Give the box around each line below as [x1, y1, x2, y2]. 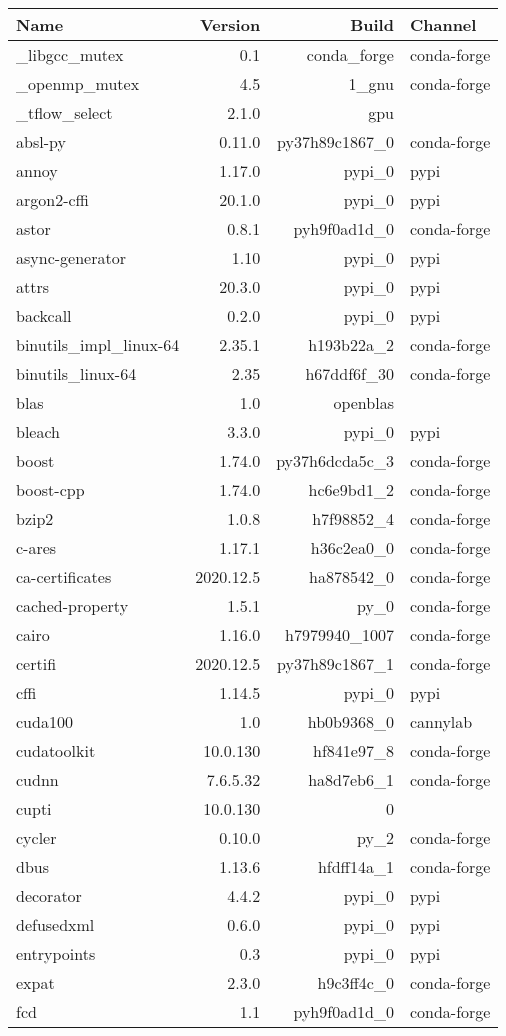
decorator [16, 884, 82, 907]
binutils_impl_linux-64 [16, 333, 180, 356]
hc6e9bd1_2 [308, 478, 394, 501]
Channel [409, 13, 477, 36]
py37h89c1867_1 [277, 652, 394, 675]
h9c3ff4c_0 [317, 971, 394, 994]
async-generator [16, 246, 126, 269]
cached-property [16, 594, 129, 617]
